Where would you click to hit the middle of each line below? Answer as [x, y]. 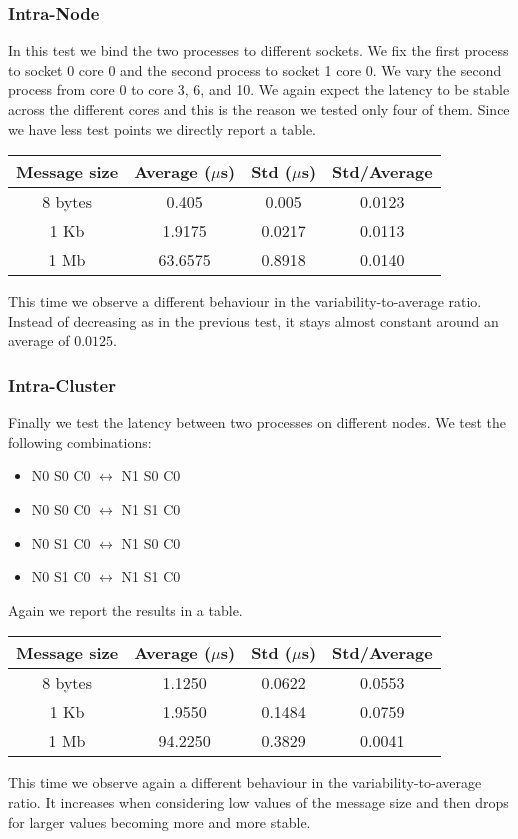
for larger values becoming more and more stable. [159, 821]
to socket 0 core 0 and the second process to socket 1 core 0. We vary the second [255, 69]
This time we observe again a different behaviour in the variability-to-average [245, 782]
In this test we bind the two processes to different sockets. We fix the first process [258, 50]
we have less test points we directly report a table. [162, 128]
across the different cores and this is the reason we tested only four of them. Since [259, 109]
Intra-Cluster [62, 384]
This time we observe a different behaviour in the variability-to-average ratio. [245, 301]
